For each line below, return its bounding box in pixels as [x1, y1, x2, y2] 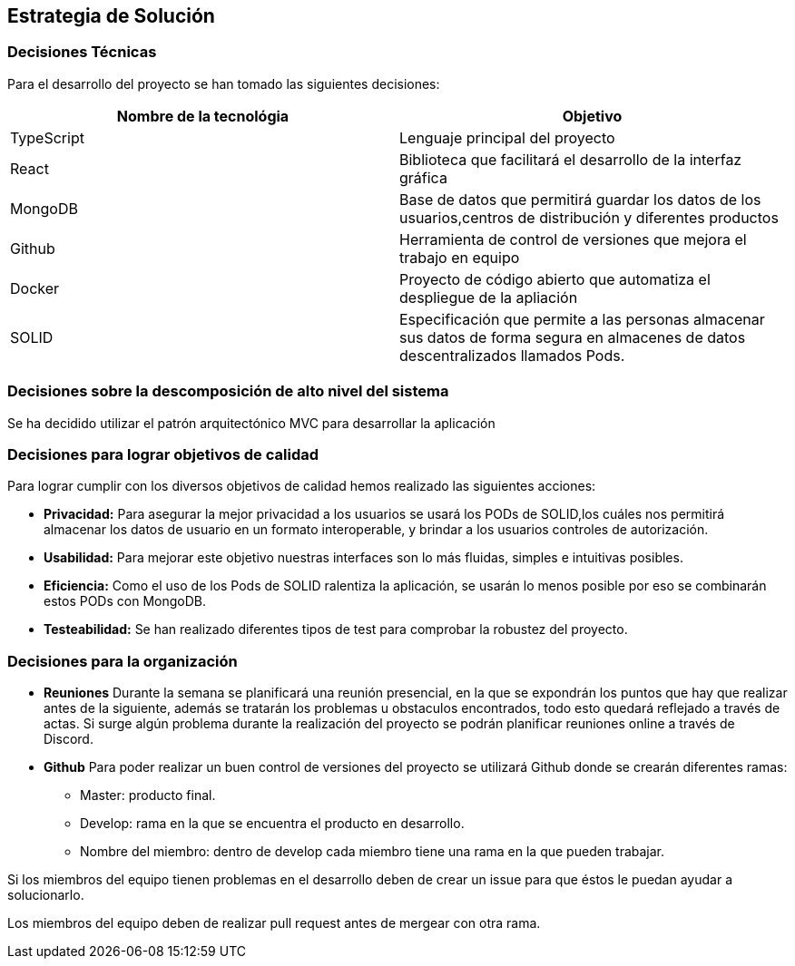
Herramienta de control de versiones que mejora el [399, 229, 747, 249]
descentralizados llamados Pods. [399, 346, 625, 365]
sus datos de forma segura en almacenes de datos [399, 327, 746, 346]
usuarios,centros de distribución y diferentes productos [399, 208, 779, 227]
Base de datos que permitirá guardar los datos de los [399, 190, 761, 209]
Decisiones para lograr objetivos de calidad [7, 444, 319, 463]
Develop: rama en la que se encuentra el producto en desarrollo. [80, 815, 465, 832]
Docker [10, 278, 60, 298]
